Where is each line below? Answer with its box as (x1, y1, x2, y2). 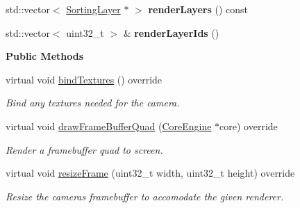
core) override (219, 118, 278, 133)
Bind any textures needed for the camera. (6, 95, 180, 110)
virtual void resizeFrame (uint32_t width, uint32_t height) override (6, 166, 295, 180)
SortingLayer (66, 2, 121, 16)
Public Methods (6, 49, 84, 63)
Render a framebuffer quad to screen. (6, 142, 163, 157)
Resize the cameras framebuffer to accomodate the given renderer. (6, 189, 284, 203)
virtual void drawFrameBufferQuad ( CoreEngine (6, 118, 212, 133)
